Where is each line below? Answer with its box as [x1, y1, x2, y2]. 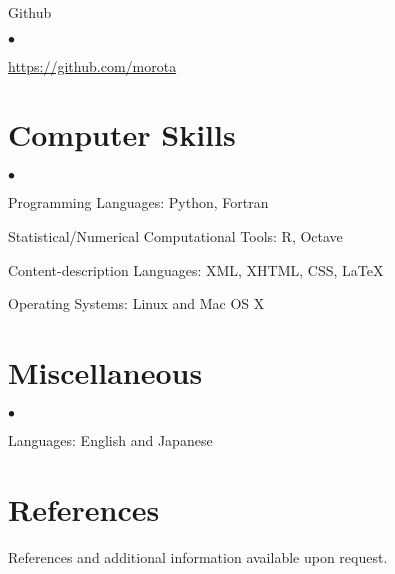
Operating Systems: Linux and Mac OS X [8, 293, 265, 314]
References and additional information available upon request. [8, 546, 388, 567]
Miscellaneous [8, 351, 203, 392]
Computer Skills [8, 114, 236, 155]
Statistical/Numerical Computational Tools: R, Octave [8, 225, 343, 246]
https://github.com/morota [8, 55, 177, 76]
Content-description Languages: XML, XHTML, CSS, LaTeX [8, 259, 384, 280]
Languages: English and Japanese [8, 429, 213, 450]
